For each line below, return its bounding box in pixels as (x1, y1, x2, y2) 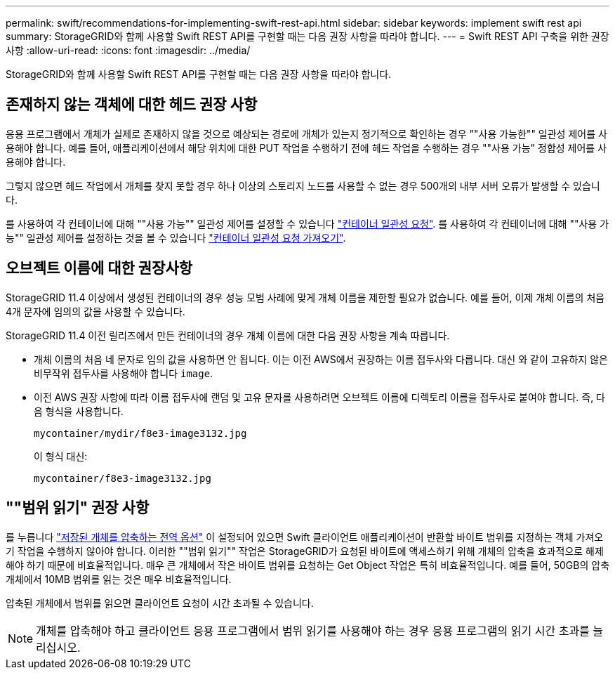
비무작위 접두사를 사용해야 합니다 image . (34, 367, 213, 379)
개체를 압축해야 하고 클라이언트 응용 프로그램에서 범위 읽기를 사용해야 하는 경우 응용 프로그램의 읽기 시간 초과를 (36, 623, 590, 638)
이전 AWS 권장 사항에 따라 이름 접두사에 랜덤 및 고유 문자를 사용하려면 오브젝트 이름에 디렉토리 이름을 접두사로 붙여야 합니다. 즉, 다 (34, 391, 605, 403)
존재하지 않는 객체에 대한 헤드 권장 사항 (6, 96, 258, 114)
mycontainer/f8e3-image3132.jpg (34, 472, 211, 484)
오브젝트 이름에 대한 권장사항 (6, 259, 193, 277)
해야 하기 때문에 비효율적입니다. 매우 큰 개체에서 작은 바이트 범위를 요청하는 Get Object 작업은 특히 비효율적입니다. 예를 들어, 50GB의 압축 (6, 558, 610, 571)
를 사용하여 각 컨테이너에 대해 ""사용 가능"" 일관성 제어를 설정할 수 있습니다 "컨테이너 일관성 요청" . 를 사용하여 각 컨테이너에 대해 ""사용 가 (6, 217, 609, 230)
